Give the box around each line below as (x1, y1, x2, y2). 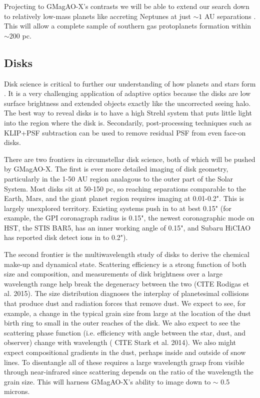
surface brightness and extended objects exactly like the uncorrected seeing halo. (4, 97, 251, 108)
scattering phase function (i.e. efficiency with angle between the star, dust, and (4, 327, 245, 337)
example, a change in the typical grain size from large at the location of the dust (4, 307, 251, 318)
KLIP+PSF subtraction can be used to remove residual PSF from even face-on (4, 127, 246, 137)
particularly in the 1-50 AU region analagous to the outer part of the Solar (4, 173, 233, 183)
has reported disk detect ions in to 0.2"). (4, 232, 128, 242)
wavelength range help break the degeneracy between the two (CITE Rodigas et (4, 278, 249, 288)
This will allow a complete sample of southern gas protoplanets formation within (4, 20, 251, 31)
